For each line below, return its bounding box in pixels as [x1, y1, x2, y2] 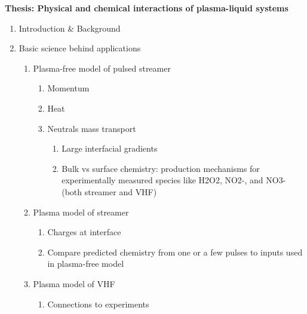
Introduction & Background [19, 21, 121, 34]
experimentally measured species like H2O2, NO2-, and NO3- [62, 174, 286, 186]
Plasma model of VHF [33, 277, 115, 290]
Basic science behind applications [19, 42, 141, 54]
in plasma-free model [47, 257, 124, 270]
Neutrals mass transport [47, 122, 136, 134]
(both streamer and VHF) [62, 185, 157, 198]
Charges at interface [47, 226, 121, 238]
